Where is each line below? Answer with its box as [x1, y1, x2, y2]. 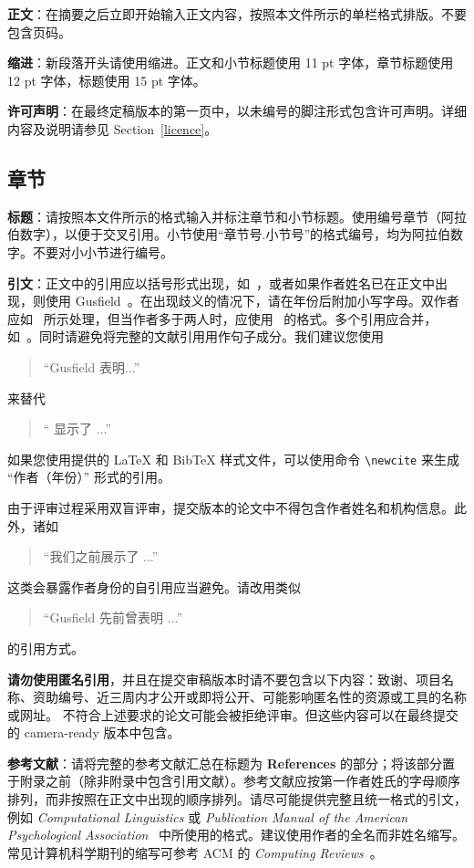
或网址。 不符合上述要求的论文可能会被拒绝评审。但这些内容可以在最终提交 [7, 705, 459, 724]
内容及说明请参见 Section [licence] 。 [7, 119, 218, 138]
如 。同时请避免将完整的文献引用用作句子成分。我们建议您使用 [7, 327, 384, 346]
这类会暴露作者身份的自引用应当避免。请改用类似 [7, 577, 301, 596]
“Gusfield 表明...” [43, 357, 140, 376]
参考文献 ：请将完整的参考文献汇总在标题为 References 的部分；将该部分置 [7, 753, 455, 772]
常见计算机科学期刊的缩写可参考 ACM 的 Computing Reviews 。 [7, 842, 383, 862]
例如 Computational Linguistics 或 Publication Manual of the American [7, 807, 408, 826]
